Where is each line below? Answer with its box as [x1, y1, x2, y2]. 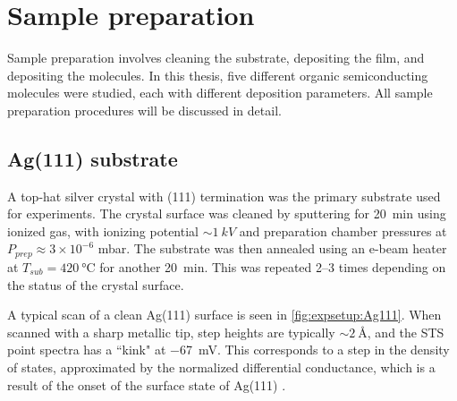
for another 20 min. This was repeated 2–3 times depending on [99, 257, 446, 276]
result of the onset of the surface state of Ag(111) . [7, 375, 286, 394]
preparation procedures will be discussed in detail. [7, 100, 282, 119]
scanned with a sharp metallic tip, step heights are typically [7, 322, 335, 341]
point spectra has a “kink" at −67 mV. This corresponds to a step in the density [7, 340, 450, 359]
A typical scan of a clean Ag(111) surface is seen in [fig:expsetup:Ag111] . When [7, 305, 442, 324]
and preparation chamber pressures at [239, 221, 447, 240]
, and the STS [367, 322, 444, 341]
